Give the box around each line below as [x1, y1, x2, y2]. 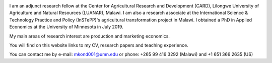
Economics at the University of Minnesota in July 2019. [9, 24, 123, 30]
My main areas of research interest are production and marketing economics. [9, 33, 170, 39]
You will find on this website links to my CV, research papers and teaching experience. [9, 42, 188, 48]
